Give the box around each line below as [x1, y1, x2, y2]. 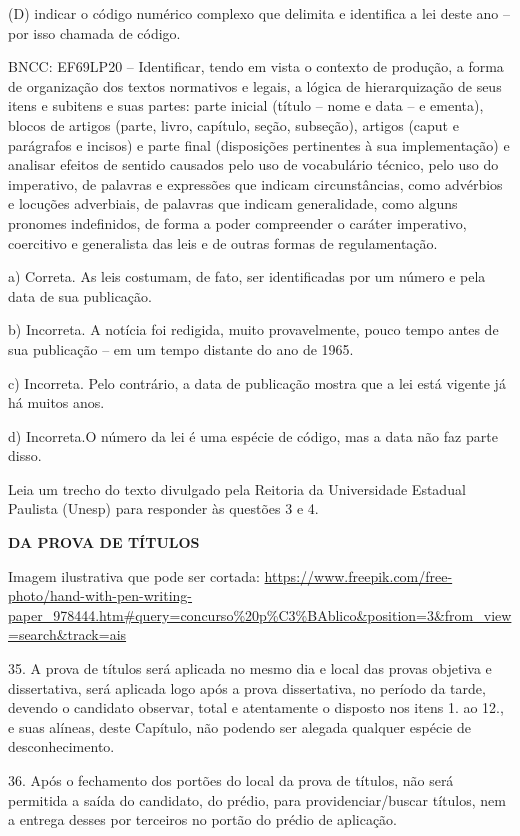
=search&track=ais [8, 624, 127, 645]
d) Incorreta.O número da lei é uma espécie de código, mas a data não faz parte [8, 425, 498, 446]
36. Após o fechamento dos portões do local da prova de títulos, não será [8, 770, 454, 790]
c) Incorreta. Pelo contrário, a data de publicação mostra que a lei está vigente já [8, 372, 506, 393]
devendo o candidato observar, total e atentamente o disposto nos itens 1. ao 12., [8, 697, 504, 718]
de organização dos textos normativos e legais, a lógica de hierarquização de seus [8, 75, 502, 96]
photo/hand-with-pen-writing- [8, 585, 193, 606]
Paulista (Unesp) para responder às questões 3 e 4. [8, 498, 319, 519]
